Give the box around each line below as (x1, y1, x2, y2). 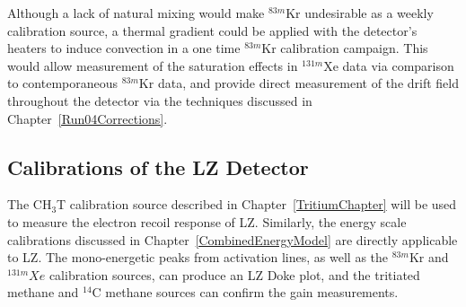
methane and (7, 283, 79, 302)
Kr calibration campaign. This (261, 39, 428, 57)
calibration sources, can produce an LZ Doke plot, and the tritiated (48, 265, 420, 284)
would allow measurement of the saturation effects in (7, 56, 298, 75)
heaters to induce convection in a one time (7, 39, 241, 57)
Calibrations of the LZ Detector (7, 153, 309, 180)
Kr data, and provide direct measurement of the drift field (138, 74, 459, 92)
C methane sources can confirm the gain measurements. (92, 283, 399, 302)
